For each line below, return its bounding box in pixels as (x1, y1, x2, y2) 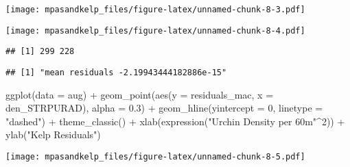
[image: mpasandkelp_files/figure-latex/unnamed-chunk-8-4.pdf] (5, 25, 305, 36)
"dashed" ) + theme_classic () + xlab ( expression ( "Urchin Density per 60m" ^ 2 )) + (5, 114, 345, 128)
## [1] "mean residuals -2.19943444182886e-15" (5, 67, 227, 77)
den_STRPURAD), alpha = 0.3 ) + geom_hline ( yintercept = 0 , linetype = (5, 101, 323, 115)
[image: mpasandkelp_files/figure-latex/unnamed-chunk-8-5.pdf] (5, 152, 305, 162)
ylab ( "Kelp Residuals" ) (5, 127, 101, 142)
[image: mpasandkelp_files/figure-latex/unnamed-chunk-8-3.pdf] (5, 5, 305, 14)
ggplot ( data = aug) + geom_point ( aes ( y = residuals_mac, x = (5, 87, 274, 101)
